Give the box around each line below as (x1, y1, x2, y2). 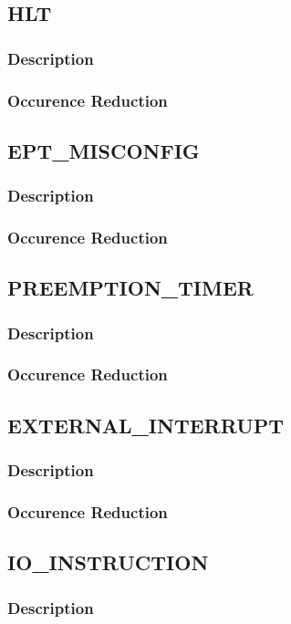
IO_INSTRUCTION (7, 548, 209, 577)
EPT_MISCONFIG (7, 136, 200, 164)
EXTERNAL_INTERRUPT (7, 411, 285, 439)
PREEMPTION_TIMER (7, 274, 254, 302)
